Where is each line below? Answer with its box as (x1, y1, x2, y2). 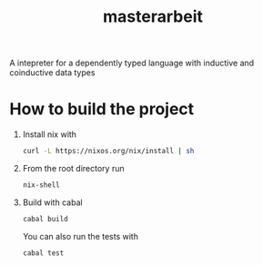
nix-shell (22, 181, 61, 190)
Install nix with (22, 129, 77, 140)
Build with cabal (22, 197, 84, 208)
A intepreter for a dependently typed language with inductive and (9, 57, 255, 69)
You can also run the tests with (22, 231, 139, 241)
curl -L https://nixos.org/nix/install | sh (22, 147, 195, 156)
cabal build (22, 214, 68, 223)
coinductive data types (9, 67, 96, 78)
